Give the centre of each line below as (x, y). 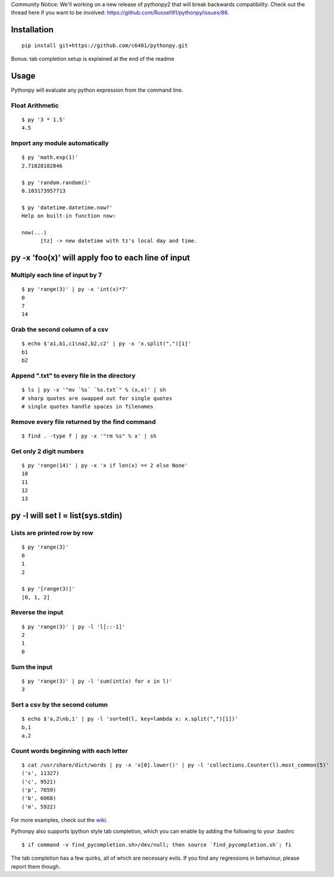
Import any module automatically (60, 143)
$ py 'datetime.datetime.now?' (67, 207)
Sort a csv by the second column (60, 705)
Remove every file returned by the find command (83, 422)
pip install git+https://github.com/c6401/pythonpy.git (105, 45)
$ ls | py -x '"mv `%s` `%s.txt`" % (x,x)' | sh (94, 390)
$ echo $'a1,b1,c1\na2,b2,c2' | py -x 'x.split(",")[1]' (107, 344)
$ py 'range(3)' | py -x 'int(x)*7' (75, 289)
